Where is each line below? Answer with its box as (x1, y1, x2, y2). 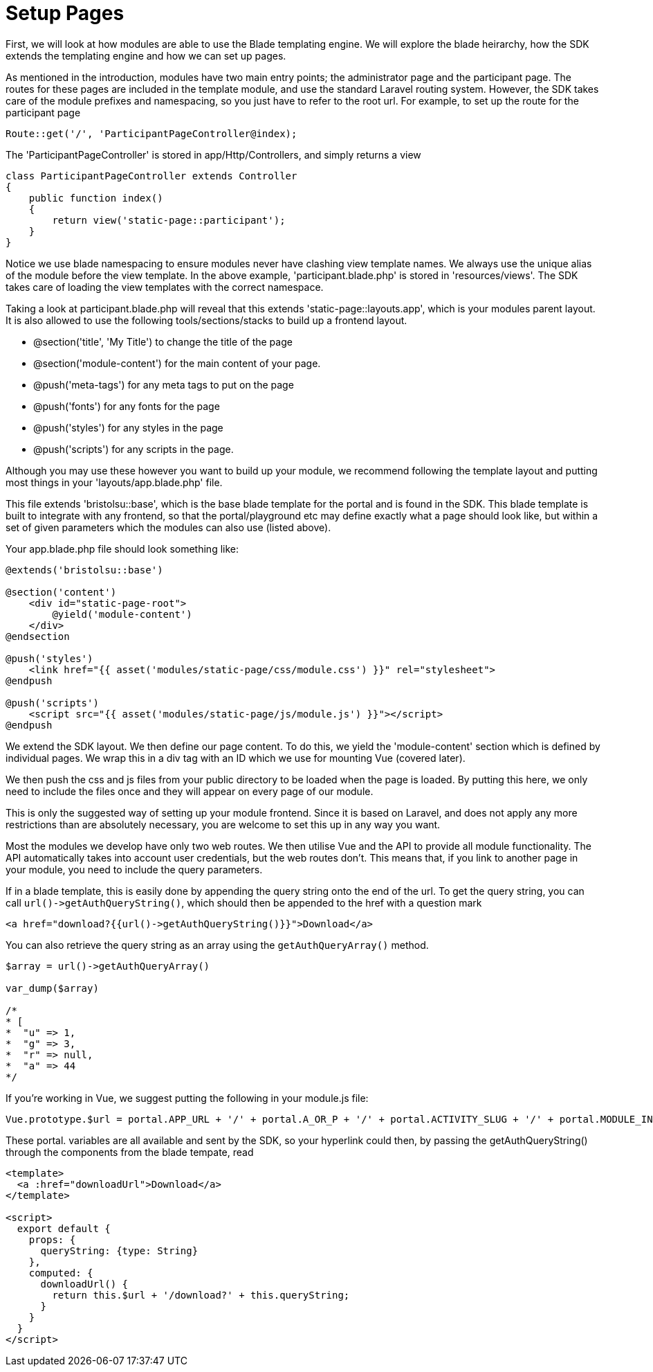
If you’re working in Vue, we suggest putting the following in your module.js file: (6, 1092, 369, 1104)
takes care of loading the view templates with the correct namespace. (6, 280, 324, 293)
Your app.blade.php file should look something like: (6, 542, 239, 555)
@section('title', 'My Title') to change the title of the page (33, 335, 293, 348)
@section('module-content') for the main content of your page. (33, 357, 321, 369)
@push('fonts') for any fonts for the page (33, 400, 220, 412)
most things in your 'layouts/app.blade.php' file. (6, 476, 223, 488)
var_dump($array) (6, 982, 99, 994)
